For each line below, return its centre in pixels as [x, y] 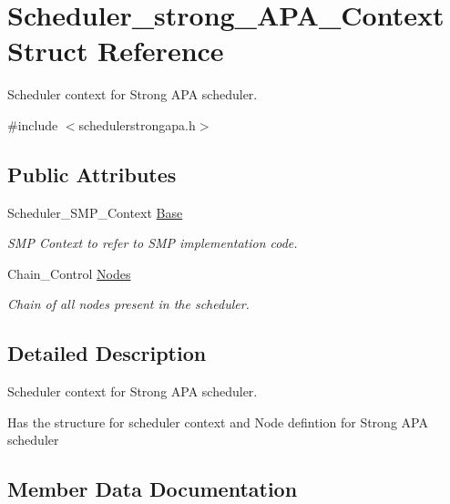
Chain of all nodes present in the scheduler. [128, 304]
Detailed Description [107, 353]
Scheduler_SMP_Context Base [95, 212]
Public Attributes [92, 174]
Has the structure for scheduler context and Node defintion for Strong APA [218, 422]
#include [33, 124]
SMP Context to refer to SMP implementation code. [153, 243]
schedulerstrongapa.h [137, 124]
